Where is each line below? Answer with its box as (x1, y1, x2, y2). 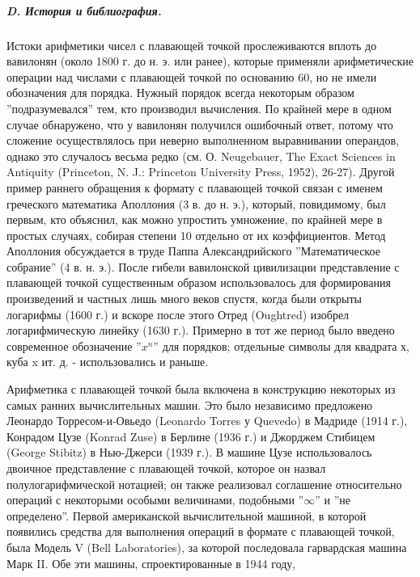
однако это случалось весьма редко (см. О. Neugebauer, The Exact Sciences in (6, 147, 396, 164)
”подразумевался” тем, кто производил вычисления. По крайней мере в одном (6, 99, 392, 116)
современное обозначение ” (6, 337, 142, 354)
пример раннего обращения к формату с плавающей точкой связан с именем (6, 179, 383, 196)
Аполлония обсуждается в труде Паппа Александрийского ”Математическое (6, 242, 380, 259)
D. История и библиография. (6, 2, 162, 19)
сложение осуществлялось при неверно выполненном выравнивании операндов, (6, 132, 400, 149)
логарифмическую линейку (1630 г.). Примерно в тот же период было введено (6, 322, 395, 339)
